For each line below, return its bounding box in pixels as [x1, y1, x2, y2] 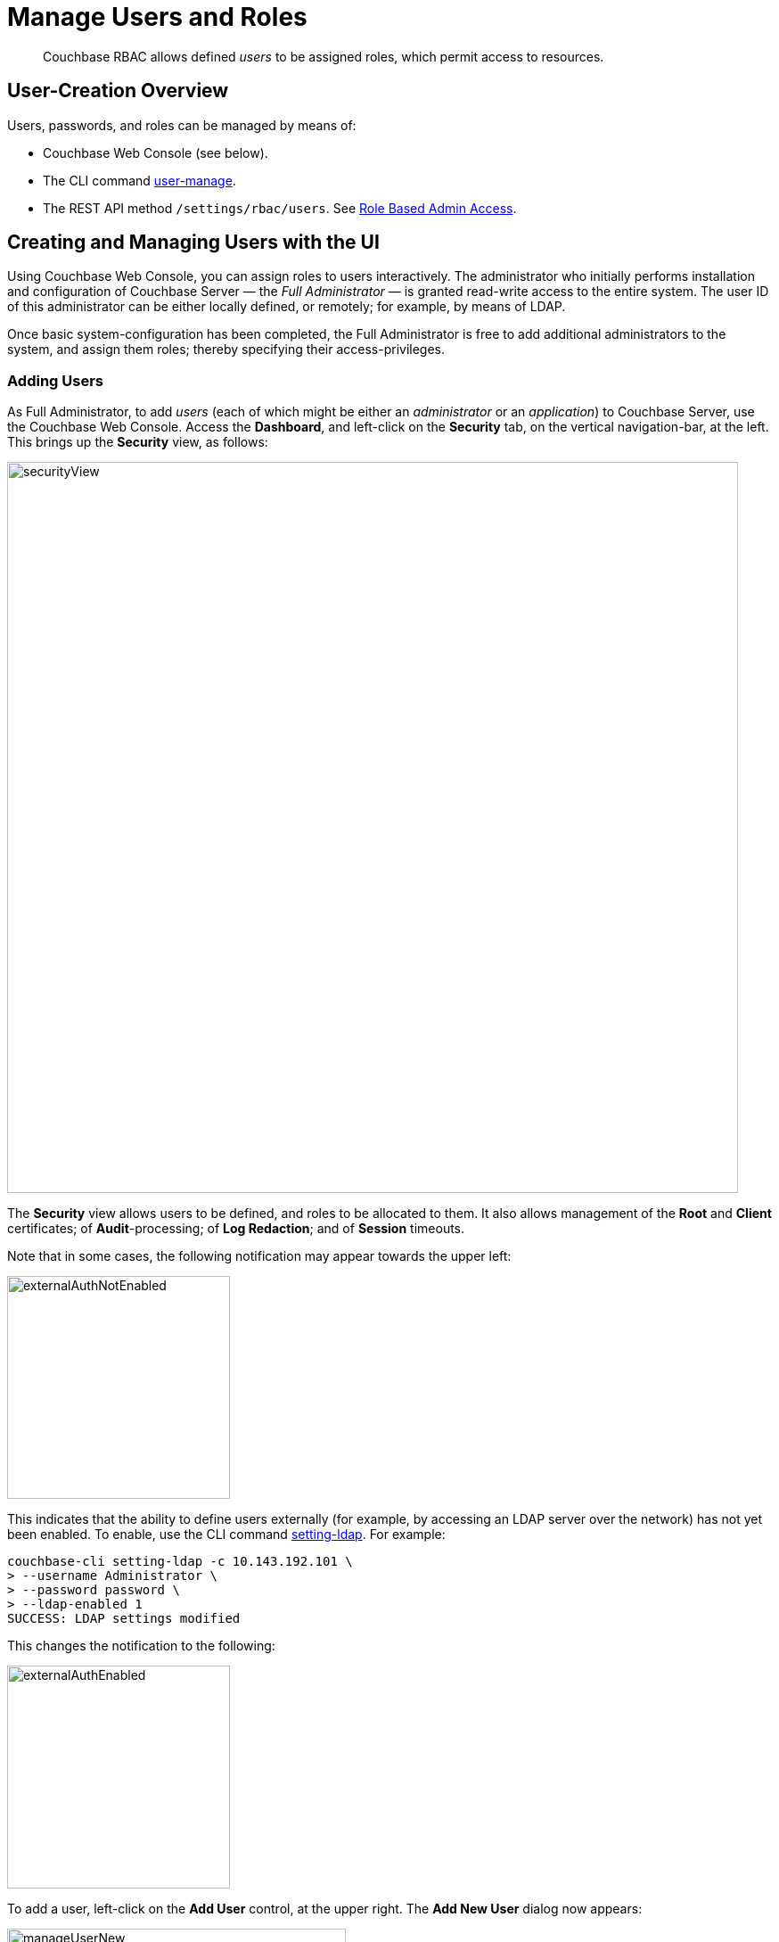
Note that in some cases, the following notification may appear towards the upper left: [7, 1248, 512, 1264]
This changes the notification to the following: [7, 1638, 275, 1654]
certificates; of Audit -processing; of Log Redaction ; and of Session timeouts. [7, 1221, 465, 1237]
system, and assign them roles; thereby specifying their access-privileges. [7, 341, 445, 358]
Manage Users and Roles [7, 2, 307, 32]
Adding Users [7, 371, 103, 390]
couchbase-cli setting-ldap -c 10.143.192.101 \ [7, 1554, 353, 1569]
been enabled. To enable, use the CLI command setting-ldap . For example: [7, 1526, 446, 1543]
